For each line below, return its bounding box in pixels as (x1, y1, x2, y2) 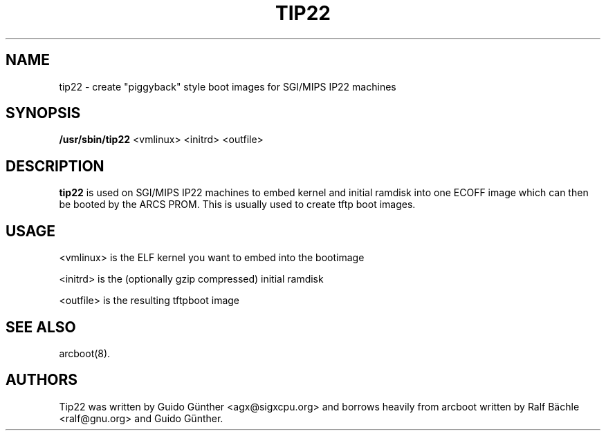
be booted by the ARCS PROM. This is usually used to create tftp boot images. (59, 198, 416, 211)
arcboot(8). (59, 347, 111, 359)
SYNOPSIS (6, 104, 81, 122)
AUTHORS (6, 371, 78, 389)
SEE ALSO (6, 318, 76, 336)
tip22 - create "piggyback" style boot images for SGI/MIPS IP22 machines (59, 80, 396, 93)
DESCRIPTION (6, 157, 104, 175)
